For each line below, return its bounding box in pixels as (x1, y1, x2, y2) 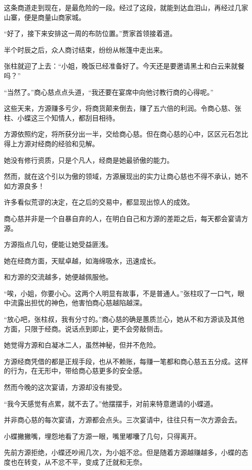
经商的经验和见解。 (37, 138, 99, 148)
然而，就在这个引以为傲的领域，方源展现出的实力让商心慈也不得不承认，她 (4, 171, 241, 181)
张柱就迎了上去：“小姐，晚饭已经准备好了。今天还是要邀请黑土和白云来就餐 (4, 61, 245, 71)
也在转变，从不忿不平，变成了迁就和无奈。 (10, 457, 146, 467)
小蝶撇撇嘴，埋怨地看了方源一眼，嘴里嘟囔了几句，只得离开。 (4, 431, 201, 441)
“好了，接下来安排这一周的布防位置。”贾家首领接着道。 (4, 28, 177, 38)
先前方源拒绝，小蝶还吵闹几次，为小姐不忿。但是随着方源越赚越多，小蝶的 (4, 447, 241, 457)
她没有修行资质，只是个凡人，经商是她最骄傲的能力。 (4, 155, 173, 165)
